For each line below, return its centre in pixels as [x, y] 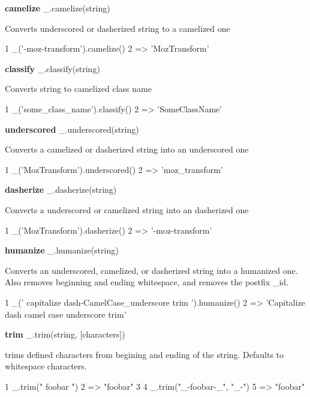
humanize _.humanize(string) [62, 250]
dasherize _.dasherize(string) [61, 189]
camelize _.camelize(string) [58, 8]
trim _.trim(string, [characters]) [65, 334]
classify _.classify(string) [52, 68]
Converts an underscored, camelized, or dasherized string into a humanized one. [151, 270]
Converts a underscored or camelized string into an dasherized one [127, 209]
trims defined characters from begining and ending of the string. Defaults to [145, 354]
